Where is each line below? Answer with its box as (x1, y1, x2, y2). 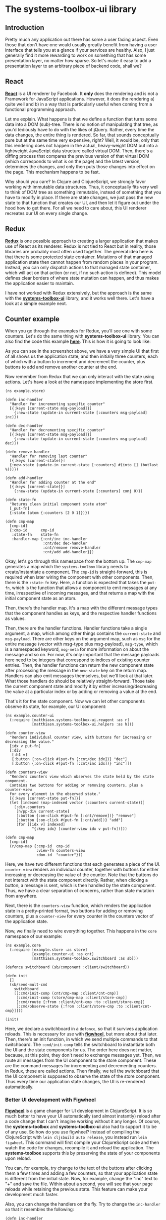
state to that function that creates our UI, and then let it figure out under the (5, 200, 160, 205)
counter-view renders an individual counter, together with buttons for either (5, 867, 159, 873)
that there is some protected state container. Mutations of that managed (5, 254, 152, 260)
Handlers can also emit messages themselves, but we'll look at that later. (5, 673, 154, 679)
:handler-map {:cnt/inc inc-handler (11, 536, 88, 542)
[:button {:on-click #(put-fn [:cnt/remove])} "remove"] (16, 813, 136, 818)
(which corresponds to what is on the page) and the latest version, (5, 158, 141, 164)
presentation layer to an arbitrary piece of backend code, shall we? (5, 63, 142, 69)
